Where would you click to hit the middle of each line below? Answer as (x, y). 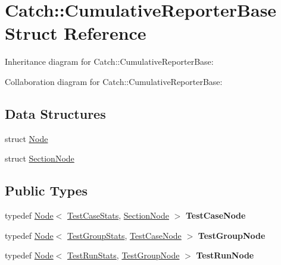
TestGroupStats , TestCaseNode (124, 235)
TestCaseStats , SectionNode (118, 215)
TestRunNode (225, 255)
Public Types (46, 190)
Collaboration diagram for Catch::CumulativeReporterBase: (114, 81)
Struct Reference (76, 33)
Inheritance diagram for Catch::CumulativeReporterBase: (109, 61)
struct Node (26, 138)
